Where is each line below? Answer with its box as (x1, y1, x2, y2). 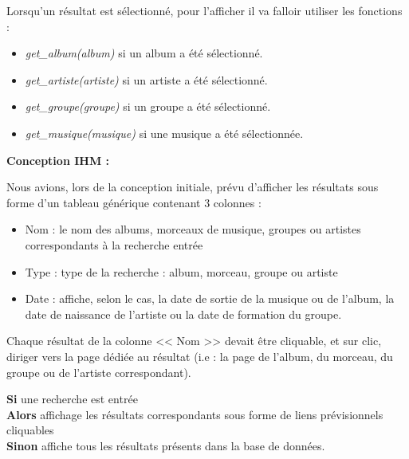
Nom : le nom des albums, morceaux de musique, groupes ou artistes (25, 221, 361, 237)
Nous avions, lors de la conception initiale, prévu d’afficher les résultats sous (6, 178, 379, 195)
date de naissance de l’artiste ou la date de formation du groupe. (25, 305, 342, 322)
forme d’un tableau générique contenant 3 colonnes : (6, 194, 262, 210)
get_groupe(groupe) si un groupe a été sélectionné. (25, 98, 271, 115)
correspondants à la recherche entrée (25, 236, 203, 253)
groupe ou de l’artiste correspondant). (6, 363, 191, 380)
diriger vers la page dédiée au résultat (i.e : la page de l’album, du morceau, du (6, 347, 393, 364)
